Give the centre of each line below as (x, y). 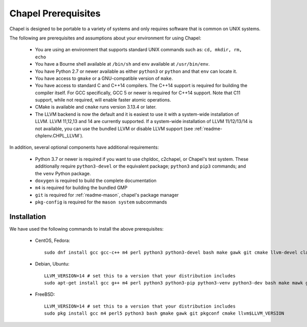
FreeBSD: (45, 294)
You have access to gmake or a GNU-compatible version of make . (104, 78)
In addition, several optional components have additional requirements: (84, 147)
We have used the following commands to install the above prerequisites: (86, 229)
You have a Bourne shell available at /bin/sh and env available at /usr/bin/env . (122, 64)
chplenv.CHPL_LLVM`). (59, 136)
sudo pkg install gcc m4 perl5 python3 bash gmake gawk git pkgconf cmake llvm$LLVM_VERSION (164, 313)
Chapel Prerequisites (55, 13)
